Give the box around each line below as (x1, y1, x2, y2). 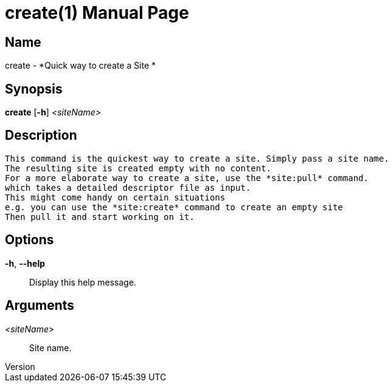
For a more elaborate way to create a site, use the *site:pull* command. (5, 173, 369, 183)
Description (5, 128, 77, 143)
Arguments (5, 298, 75, 313)
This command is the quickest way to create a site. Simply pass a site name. (5, 153, 390, 163)
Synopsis (5, 81, 63, 97)
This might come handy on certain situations (5, 192, 225, 202)
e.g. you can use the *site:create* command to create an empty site (5, 202, 343, 212)
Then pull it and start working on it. (5, 211, 194, 222)
